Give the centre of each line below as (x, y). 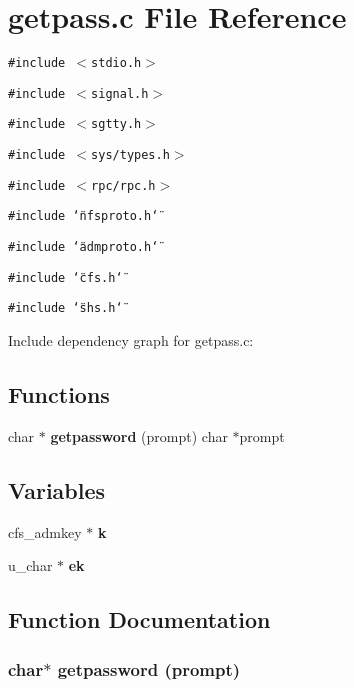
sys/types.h (130, 155)
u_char (30, 565)
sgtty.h (116, 124)
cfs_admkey (45, 531)
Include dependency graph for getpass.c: (131, 340)
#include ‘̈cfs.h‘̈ (65, 277)
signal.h (120, 93)
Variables (57, 489)
